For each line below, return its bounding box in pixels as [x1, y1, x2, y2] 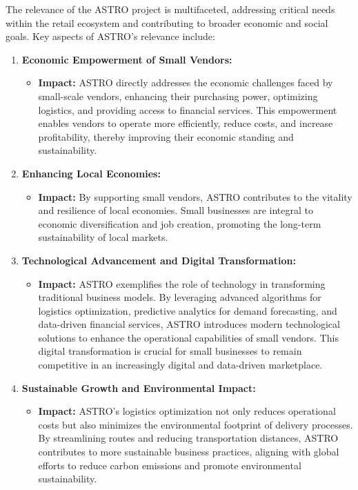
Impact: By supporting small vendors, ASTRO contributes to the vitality [38, 189, 352, 204]
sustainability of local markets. [38, 230, 168, 244]
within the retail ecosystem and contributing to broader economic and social [6, 15, 328, 30]
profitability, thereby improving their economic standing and [38, 129, 294, 144]
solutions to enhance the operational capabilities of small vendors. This [38, 330, 339, 344]
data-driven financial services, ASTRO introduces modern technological [38, 317, 340, 331]
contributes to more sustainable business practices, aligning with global [38, 444, 339, 459]
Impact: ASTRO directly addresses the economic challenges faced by [38, 75, 333, 90]
